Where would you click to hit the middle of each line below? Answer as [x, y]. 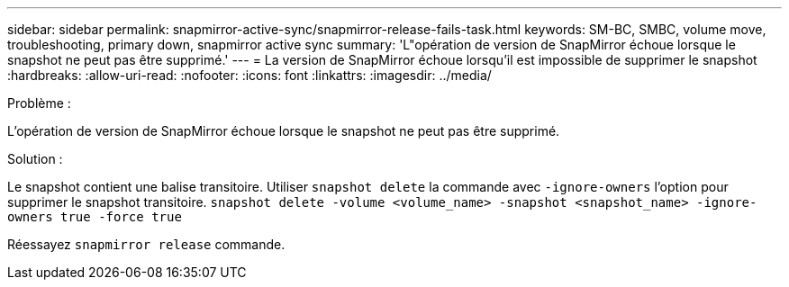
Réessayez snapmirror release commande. [146, 244]
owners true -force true [95, 217]
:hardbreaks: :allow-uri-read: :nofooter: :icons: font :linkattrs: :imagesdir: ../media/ [249, 75]
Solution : [35, 159]
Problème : [39, 103]
